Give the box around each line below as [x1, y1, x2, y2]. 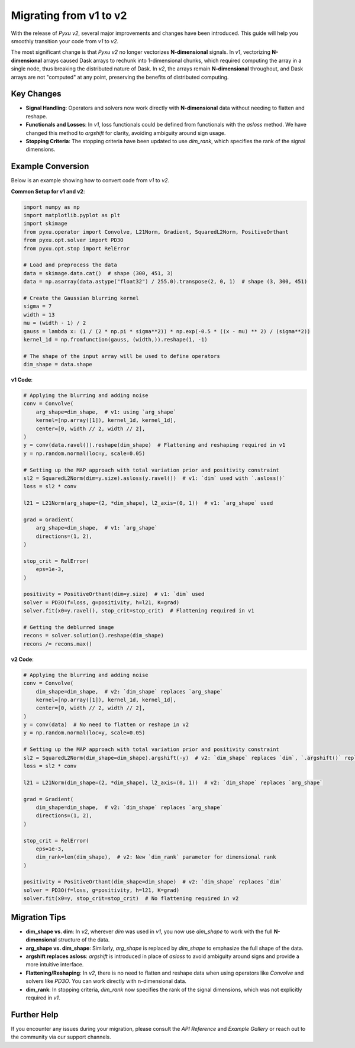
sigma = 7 [23, 303, 52, 310]
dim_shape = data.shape [23, 361, 93, 368]
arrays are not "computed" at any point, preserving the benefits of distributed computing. [11, 73, 229, 80]
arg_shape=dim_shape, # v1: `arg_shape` [35, 524, 158, 531]
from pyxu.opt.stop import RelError [23, 245, 130, 251]
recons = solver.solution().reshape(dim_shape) [23, 632, 164, 639]
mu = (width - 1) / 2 [23, 320, 86, 327]
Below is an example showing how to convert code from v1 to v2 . [11, 177, 170, 184]
